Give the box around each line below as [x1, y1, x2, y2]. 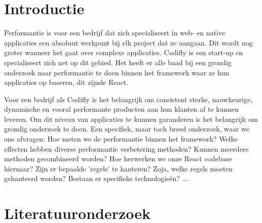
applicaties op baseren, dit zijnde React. [4, 77, 128, 87]
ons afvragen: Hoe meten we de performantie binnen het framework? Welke [4, 133, 238, 144]
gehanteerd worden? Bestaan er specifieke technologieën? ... [4, 173, 189, 184]
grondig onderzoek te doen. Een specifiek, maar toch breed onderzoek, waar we [4, 123, 249, 134]
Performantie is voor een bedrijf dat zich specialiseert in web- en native [4, 27, 226, 38]
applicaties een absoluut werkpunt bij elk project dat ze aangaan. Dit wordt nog [4, 37, 253, 48]
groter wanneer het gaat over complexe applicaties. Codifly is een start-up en [4, 47, 243, 58]
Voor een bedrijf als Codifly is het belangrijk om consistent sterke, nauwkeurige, [4, 94, 253, 104]
